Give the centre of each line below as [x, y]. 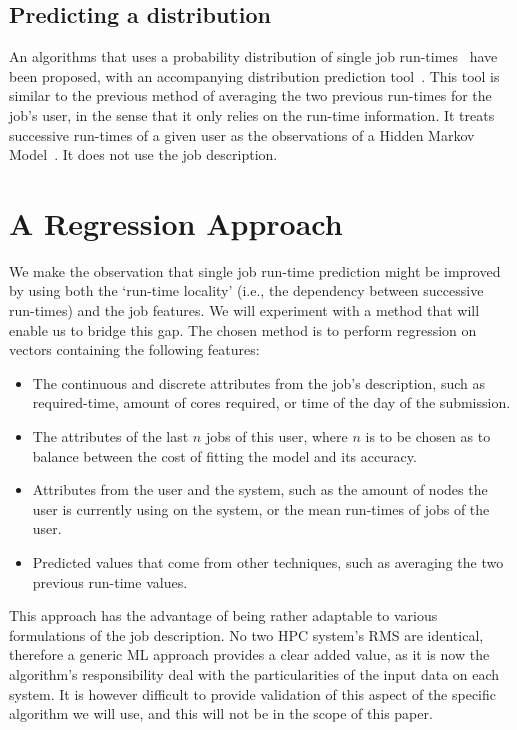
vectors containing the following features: [134, 349]
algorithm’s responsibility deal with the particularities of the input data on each [254, 673]
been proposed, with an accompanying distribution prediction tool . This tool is [254, 75]
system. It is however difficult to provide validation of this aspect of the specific [253, 693]
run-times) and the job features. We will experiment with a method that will [244, 310]
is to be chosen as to [428, 436]
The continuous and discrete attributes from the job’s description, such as [258, 382]
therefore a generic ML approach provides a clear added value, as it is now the [249, 654]
